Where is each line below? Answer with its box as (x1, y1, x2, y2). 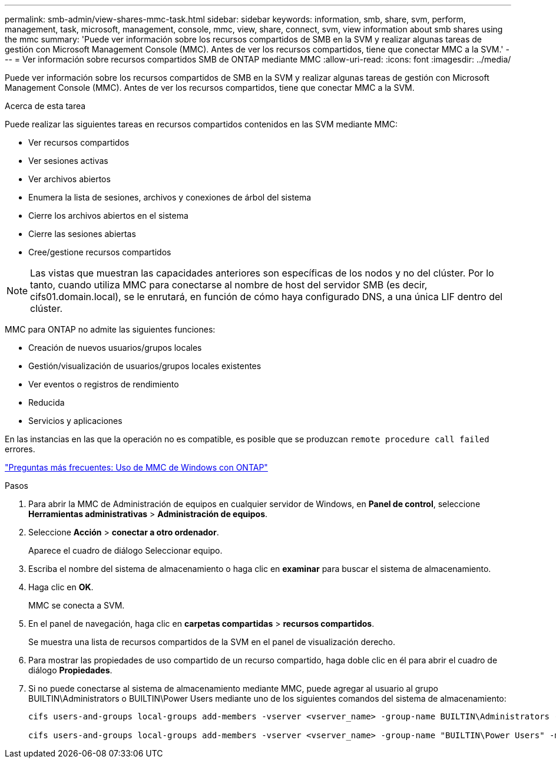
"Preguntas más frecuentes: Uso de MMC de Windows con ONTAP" (5, 462, 268, 472)
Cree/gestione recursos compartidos (28, 247, 171, 257)
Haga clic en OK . (28, 582, 94, 592)
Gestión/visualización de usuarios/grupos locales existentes (28, 361, 262, 371)
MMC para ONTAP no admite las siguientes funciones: (5, 324, 216, 334)
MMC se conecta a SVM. (28, 600, 125, 610)
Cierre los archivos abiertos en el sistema (28, 211, 188, 221)
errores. (5, 444, 35, 454)
